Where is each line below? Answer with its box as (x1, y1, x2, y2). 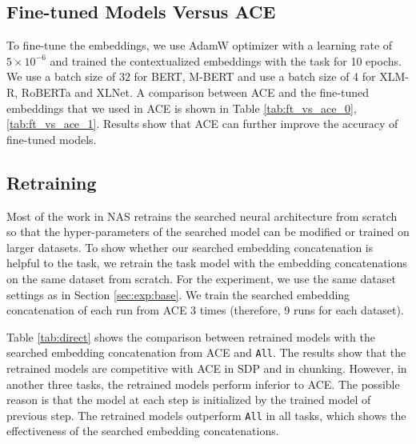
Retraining (6, 170, 97, 194)
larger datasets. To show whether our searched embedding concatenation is (6, 238, 374, 255)
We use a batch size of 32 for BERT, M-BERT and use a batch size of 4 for (6, 68, 376, 85)
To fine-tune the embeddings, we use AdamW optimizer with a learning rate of (6, 37, 393, 54)
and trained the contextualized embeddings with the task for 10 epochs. (50, 52, 402, 69)
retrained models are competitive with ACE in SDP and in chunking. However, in (6, 359, 407, 376)
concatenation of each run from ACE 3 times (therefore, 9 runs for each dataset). (6, 302, 404, 318)
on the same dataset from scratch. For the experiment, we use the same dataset (6, 270, 396, 286)
